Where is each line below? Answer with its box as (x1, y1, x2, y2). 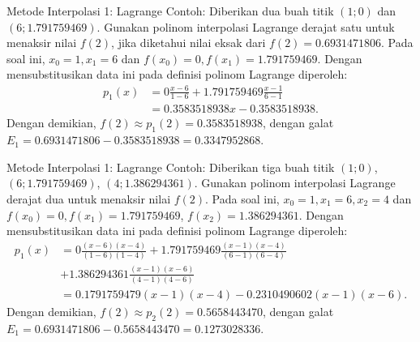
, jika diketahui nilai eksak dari (111, 34, 266, 51)
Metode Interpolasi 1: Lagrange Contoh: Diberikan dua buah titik (6, 2, 334, 19)
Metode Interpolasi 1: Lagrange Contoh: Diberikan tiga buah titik (6, 158, 335, 175)
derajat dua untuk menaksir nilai (6, 190, 171, 207)
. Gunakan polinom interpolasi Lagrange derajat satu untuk (96, 18, 395, 35)
